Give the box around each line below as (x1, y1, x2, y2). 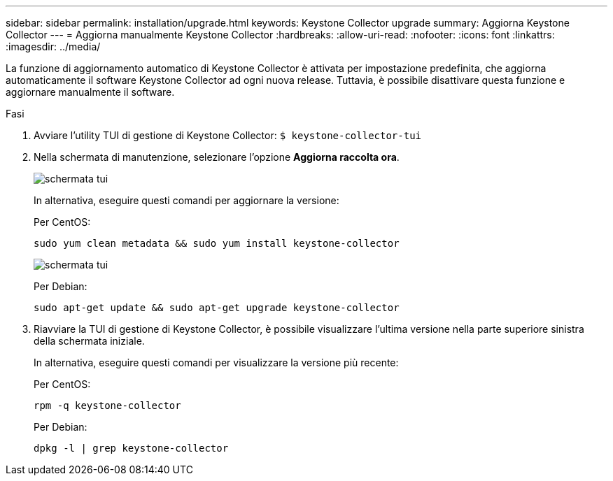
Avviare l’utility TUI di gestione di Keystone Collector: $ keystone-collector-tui (34, 129, 421, 141)
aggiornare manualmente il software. (6, 86, 175, 98)
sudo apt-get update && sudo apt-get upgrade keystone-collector (34, 302, 400, 313)
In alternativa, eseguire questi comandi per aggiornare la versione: (34, 194, 339, 206)
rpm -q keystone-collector (34, 400, 181, 411)
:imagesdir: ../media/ (6, 41, 101, 52)
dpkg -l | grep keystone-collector (34, 443, 229, 454)
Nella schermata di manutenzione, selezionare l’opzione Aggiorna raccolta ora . (34, 151, 400, 163)
